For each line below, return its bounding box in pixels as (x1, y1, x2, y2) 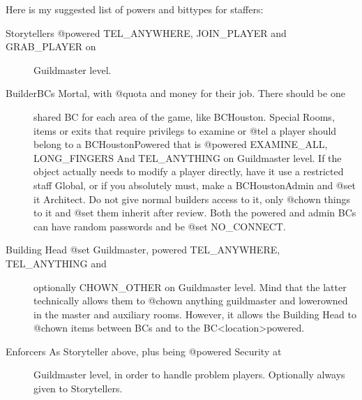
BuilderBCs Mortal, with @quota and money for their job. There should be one (6, 86, 345, 101)
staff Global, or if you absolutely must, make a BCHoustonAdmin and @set (33, 177, 356, 192)
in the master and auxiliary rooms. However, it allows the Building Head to (33, 306, 356, 321)
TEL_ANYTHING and (6, 255, 107, 270)
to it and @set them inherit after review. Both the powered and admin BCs (33, 205, 356, 220)
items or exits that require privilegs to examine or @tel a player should (33, 123, 337, 138)
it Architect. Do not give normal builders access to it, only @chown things (33, 191, 351, 206)
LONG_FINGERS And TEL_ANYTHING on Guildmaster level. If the (33, 150, 342, 165)
